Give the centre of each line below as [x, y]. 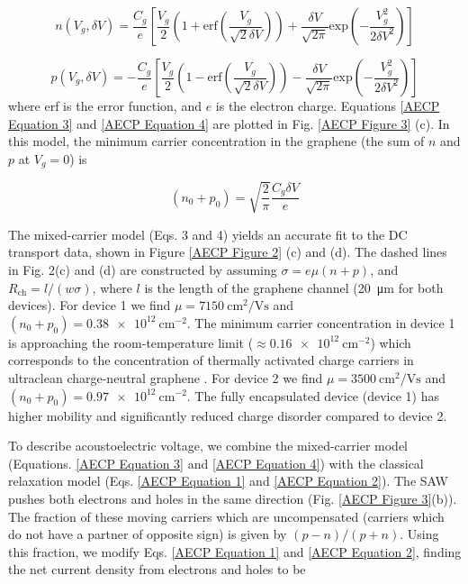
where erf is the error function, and [105, 105]
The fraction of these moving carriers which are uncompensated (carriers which [226, 516]
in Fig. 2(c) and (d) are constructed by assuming [143, 269]
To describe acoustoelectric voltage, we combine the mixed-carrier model [208, 446]
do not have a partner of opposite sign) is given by [148, 534]
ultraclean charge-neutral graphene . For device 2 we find [166, 377]
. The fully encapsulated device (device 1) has [313, 395]
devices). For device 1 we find [90, 305]
